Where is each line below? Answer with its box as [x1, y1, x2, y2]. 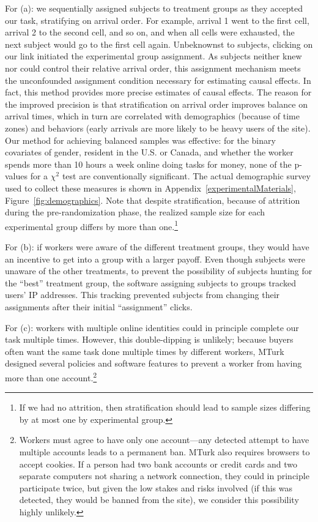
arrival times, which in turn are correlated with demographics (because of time [5, 110, 300, 122]
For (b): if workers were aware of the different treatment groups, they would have [5, 240, 309, 253]
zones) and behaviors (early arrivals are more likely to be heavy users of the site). [5, 121, 311, 134]
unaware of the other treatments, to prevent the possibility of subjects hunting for [5, 264, 312, 277]
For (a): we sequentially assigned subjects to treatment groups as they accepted [5, 2, 303, 14]
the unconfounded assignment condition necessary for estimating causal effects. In [5, 73, 311, 86]
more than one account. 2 [5, 369, 97, 384]
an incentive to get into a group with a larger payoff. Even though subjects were [5, 252, 305, 265]
